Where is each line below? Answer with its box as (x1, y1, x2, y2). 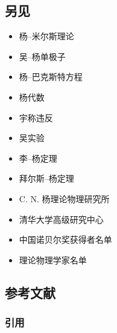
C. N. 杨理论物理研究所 (19, 192, 110, 205)
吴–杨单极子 (19, 50, 66, 62)
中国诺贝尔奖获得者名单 (19, 233, 112, 246)
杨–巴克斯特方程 (19, 70, 83, 83)
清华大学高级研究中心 (19, 213, 104, 225)
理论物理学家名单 (19, 253, 87, 266)
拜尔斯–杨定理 (19, 172, 74, 185)
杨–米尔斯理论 (19, 30, 74, 42)
